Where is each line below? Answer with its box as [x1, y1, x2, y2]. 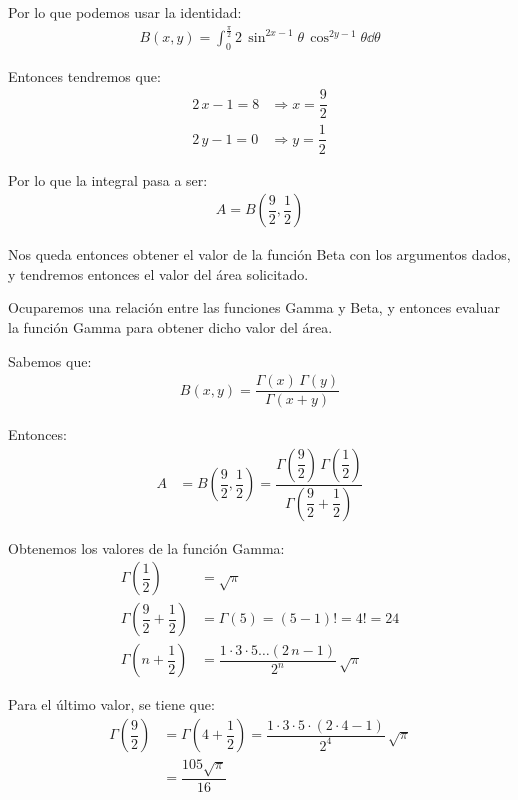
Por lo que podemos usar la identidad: [8, 2, 242, 22]
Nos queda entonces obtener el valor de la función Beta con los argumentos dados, [8, 244, 511, 265]
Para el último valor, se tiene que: [8, 694, 215, 715]
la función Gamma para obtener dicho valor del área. [8, 316, 333, 337]
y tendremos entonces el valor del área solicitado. [8, 263, 309, 284]
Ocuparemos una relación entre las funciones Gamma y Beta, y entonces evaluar [8, 297, 500, 318]
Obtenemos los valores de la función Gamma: [8, 537, 285, 558]
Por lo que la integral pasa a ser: [8, 169, 208, 190]
